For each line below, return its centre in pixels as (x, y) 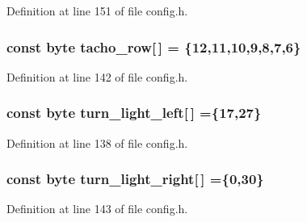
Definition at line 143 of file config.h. (97, 209)
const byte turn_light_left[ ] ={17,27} (134, 113)
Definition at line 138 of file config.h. (97, 142)
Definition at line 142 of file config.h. (97, 76)
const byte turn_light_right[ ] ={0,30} (135, 179)
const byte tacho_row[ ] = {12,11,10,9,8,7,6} (154, 46)
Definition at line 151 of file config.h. (97, 10)
